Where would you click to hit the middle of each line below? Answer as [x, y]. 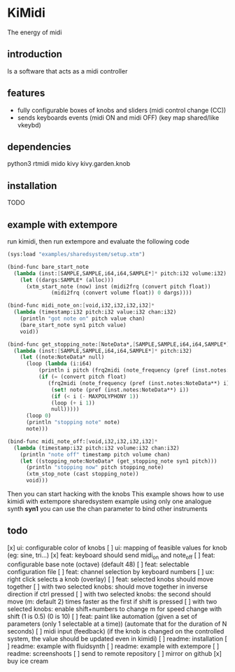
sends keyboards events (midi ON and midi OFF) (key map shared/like [118, 118]
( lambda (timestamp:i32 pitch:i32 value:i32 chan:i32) [95, 312]
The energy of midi [35, 32]
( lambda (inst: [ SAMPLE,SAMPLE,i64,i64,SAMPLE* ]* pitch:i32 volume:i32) [120, 273]
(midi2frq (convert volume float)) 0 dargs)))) [122, 293]
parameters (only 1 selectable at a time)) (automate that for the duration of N [117, 624]
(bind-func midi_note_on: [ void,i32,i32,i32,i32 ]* [81, 306]
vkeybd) [29, 125]
